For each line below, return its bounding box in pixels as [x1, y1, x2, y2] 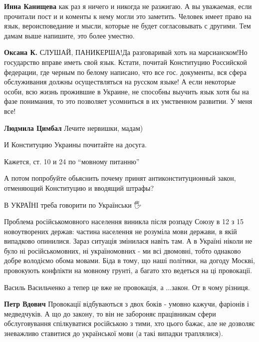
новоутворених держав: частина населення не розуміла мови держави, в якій [4, 226, 237, 236]
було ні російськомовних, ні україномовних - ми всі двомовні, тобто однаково [4, 245, 241, 256]
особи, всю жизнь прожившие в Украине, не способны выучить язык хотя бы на [4, 86, 249, 96]
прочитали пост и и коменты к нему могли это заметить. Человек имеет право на [4, 10, 252, 21]
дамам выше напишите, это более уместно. [4, 30, 135, 40]
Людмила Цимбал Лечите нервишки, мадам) [4, 122, 143, 133]
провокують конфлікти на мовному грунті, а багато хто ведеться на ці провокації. [4, 265, 253, 276]
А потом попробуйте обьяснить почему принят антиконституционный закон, [4, 173, 236, 183]
